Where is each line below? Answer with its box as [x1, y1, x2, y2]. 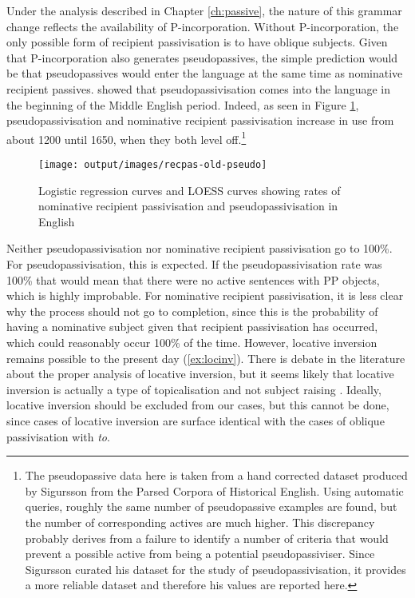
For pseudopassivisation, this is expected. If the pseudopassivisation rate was [6, 256, 382, 273]
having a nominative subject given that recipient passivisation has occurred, [6, 318, 378, 335]
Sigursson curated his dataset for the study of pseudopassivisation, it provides [25, 560, 406, 577]
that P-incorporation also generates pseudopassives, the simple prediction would [6, 49, 398, 66]
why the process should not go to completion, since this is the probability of [6, 302, 378, 319]
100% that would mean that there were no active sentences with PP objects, [6, 271, 380, 288]
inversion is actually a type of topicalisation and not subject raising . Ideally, [6, 381, 381, 397]
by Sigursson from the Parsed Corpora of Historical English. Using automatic [25, 482, 404, 499]
